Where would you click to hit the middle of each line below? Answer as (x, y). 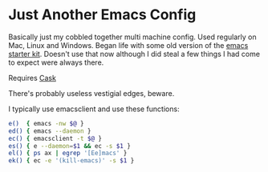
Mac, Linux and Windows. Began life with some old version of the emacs (128, 45)
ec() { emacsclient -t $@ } (55, 138)
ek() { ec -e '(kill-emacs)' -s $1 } (71, 161)
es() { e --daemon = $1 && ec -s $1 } (69, 146)
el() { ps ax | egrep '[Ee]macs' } (68, 154)
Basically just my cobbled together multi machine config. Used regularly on (132, 37)
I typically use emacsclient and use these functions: (94, 109)
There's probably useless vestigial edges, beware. (91, 93)
